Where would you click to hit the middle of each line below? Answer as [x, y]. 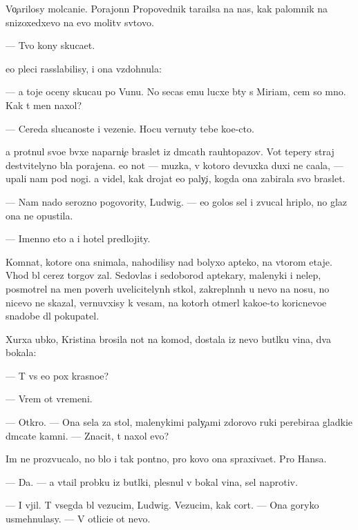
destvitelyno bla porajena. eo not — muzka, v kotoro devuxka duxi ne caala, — [175, 165]
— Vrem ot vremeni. [49, 399]
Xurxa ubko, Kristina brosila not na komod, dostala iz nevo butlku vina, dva [168, 338]
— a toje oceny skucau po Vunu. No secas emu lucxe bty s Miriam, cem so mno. [176, 91]
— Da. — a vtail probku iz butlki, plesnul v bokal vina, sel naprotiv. [152, 481]
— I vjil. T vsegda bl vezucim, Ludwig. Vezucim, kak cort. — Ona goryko [162, 505]
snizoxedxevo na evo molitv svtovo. [80, 22]
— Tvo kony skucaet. [50, 45]
